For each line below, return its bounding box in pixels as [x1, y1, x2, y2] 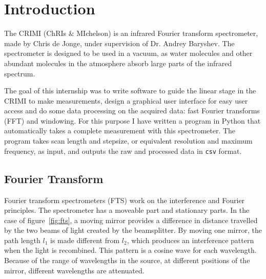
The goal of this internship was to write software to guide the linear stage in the [4, 85, 256, 96]
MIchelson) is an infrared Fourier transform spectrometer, [76, 28, 258, 38]
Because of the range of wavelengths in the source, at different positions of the [4, 255, 250, 266]
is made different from [50, 234, 120, 245]
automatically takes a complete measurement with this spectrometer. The [4, 125, 236, 136]
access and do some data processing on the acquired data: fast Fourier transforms [4, 105, 260, 116]
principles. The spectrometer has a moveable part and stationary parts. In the [4, 205, 250, 215]
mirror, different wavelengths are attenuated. [4, 265, 145, 275]
